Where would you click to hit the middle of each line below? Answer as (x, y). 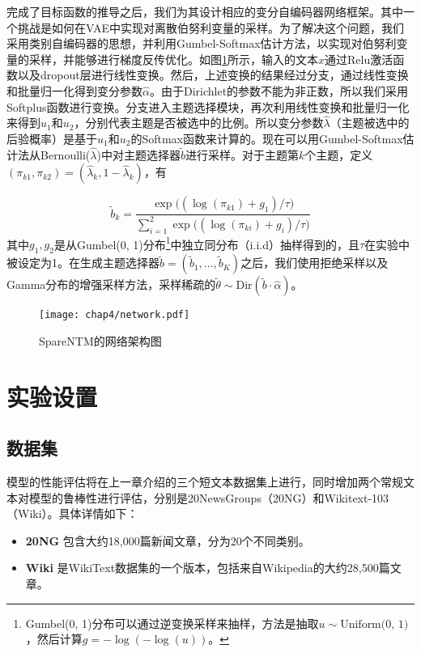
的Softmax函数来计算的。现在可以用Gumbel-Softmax (267, 138)
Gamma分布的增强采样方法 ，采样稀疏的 (111, 284)
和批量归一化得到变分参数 (74, 90)
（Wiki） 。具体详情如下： (72, 513)
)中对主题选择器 (138, 154)
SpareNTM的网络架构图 (100, 340)
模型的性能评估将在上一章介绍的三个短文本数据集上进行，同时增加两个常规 (205, 482)
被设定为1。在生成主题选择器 (83, 263)
